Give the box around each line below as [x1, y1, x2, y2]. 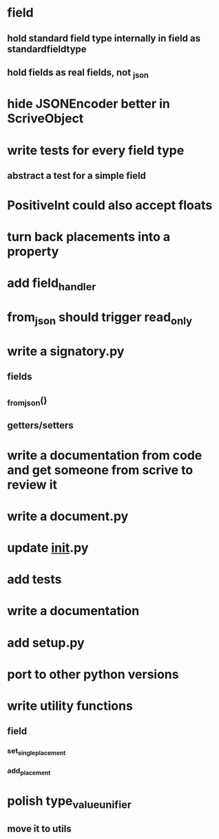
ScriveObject [7, 111, 84, 126]
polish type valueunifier [7, 793, 132, 811]
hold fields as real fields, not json [7, 66, 149, 80]
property [7, 244, 59, 260]
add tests [7, 572, 62, 587]
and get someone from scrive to [7, 462, 194, 478]
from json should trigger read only [7, 310, 193, 328]
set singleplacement [7, 746, 66, 757]
